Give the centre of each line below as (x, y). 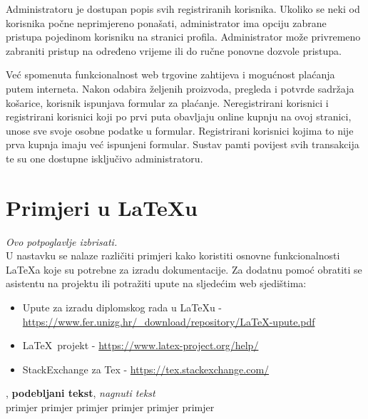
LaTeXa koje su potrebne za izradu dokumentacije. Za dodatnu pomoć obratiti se (184, 269)
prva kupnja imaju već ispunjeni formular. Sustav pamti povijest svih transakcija (183, 144)
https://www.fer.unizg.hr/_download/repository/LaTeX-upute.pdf (169, 321)
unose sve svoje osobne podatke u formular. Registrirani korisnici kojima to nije (180, 130)
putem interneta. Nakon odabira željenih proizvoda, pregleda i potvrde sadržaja (180, 88)
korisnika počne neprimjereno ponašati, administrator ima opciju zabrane (166, 22)
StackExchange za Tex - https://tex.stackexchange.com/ (146, 369)
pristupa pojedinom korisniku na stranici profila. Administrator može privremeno (183, 37)
